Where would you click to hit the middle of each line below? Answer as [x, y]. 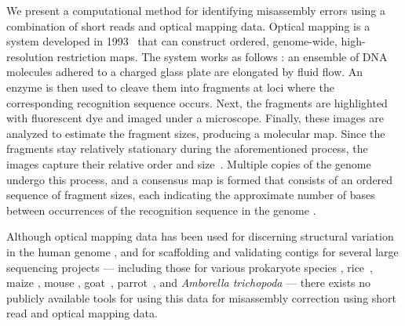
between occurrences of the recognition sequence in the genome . [161, 210]
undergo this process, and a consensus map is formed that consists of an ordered [200, 179]
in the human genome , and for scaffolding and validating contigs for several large [202, 251]
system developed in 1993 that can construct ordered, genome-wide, [172, 41]
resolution [30, 56]
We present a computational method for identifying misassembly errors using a [196, 10]
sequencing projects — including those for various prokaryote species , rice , [190, 267]
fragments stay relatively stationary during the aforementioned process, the [187, 149]
